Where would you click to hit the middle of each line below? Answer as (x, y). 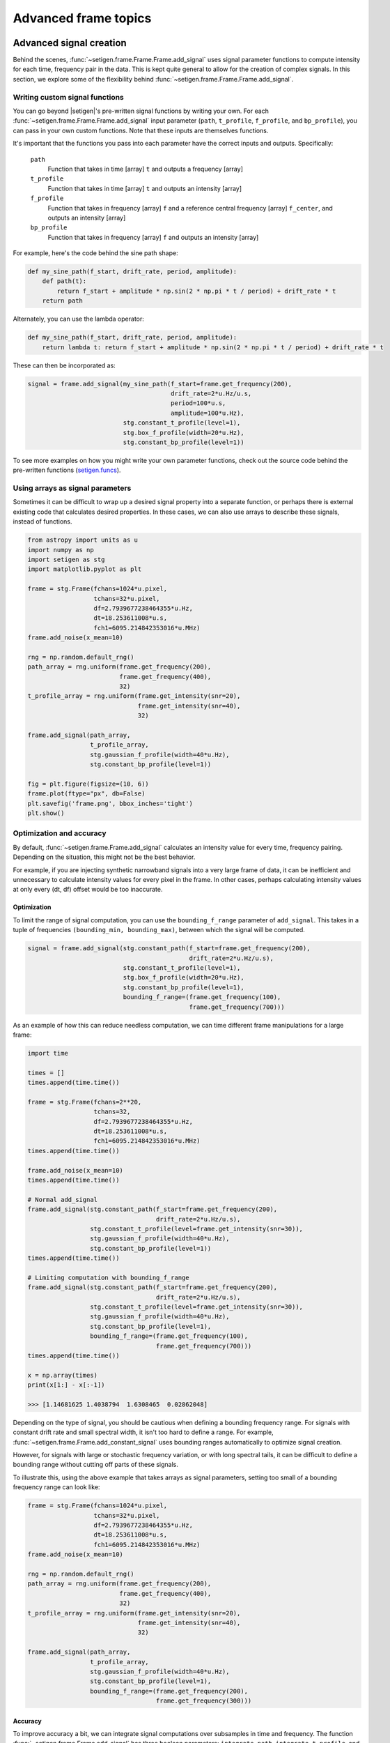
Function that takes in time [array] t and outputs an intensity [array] (145, 188)
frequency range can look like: (56, 1487)
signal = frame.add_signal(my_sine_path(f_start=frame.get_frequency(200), (160, 384)
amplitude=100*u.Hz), (208, 413)
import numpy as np (61, 550)
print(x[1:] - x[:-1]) (66, 1385)
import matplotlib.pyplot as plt (85, 569)
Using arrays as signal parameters (72, 488)
